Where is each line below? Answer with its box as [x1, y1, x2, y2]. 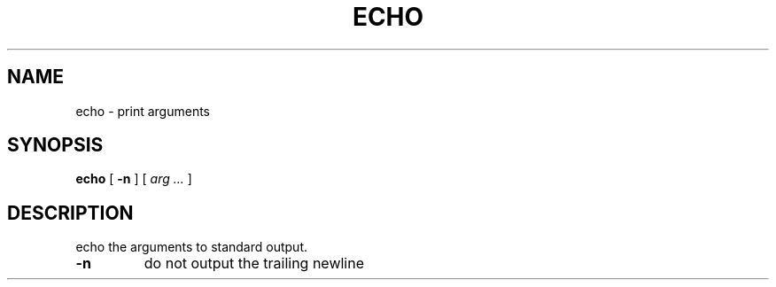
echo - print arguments [75, 103, 210, 119]
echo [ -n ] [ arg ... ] [75, 171, 192, 187]
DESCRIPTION [7, 201, 134, 224]
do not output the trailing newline [144, 254, 365, 273]
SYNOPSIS [7, 134, 104, 157]
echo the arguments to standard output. [75, 239, 307, 255]
